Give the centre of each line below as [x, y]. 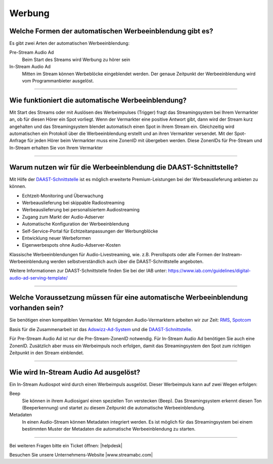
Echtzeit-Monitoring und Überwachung [63, 196]
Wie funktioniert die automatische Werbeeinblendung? [98, 100]
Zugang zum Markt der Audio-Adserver [63, 217]
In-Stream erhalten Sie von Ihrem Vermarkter [56, 148]
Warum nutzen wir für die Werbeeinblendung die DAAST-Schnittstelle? [124, 167]
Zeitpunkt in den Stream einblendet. [47, 353]
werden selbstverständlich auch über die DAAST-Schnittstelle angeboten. [127, 262]
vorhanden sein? [36, 308]
